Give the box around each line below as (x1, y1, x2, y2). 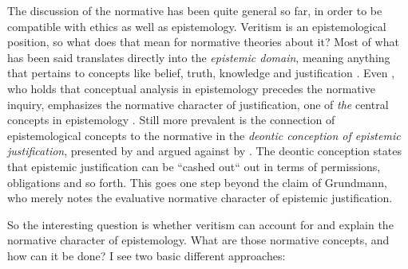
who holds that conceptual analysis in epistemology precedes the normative (7, 80, 375, 96)
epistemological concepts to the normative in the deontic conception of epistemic (7, 127, 401, 143)
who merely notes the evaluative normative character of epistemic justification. (7, 189, 393, 206)
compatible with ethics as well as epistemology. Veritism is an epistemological (7, 18, 386, 34)
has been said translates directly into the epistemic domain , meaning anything (7, 49, 390, 65)
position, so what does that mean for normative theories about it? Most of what (7, 33, 399, 50)
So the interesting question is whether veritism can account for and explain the (7, 216, 394, 232)
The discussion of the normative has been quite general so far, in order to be (7, 2, 382, 18)
